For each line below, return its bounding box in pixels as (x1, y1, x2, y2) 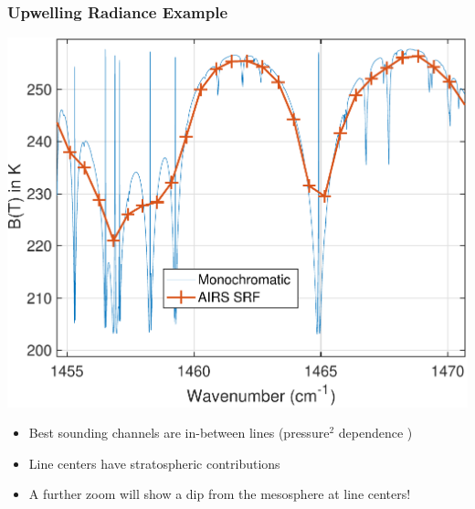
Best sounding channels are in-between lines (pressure (28, 423, 330, 442)
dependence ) (338, 423, 413, 442)
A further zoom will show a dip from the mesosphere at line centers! (28, 484, 411, 504)
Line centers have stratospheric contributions (28, 453, 280, 472)
